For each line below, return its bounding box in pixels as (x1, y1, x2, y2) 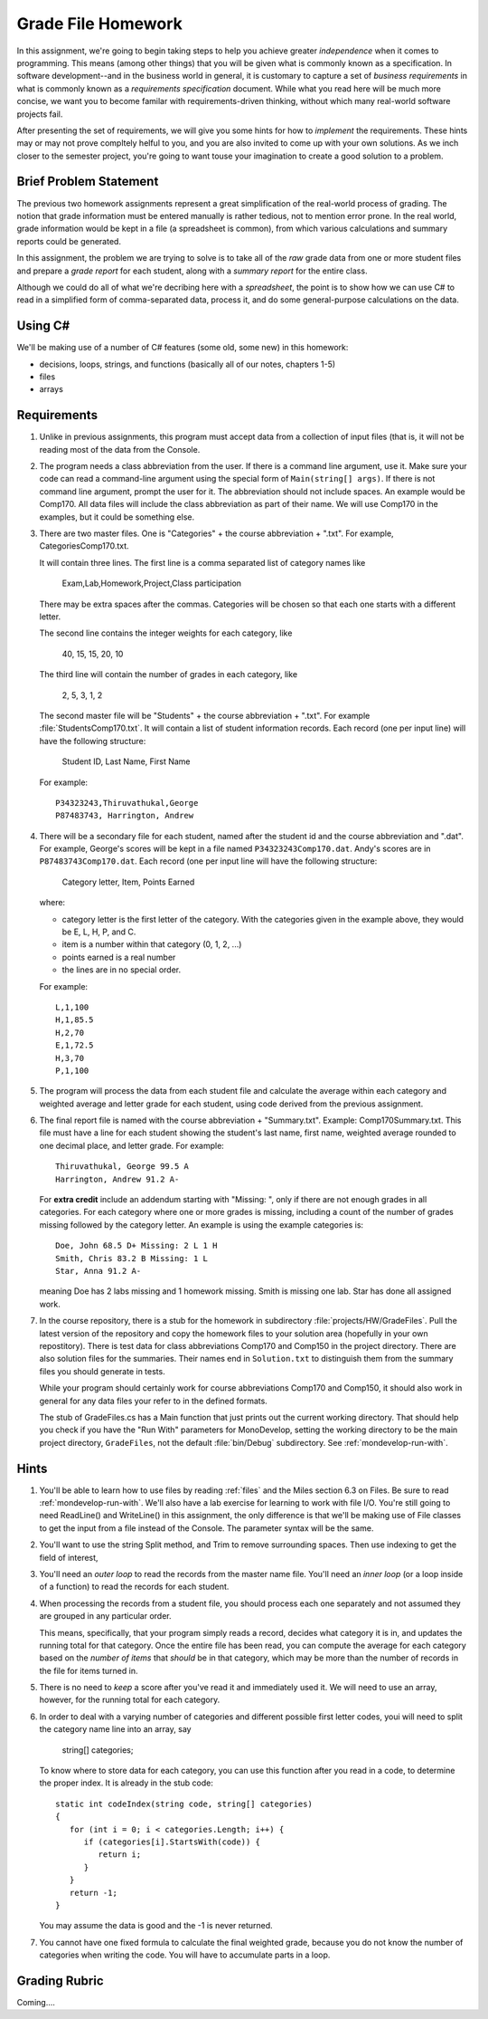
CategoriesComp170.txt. (39, 541, 130, 551)
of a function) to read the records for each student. (39, 1581, 230, 1593)
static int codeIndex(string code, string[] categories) (55, 1798, 314, 1809)
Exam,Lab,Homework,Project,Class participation (61, 578, 242, 588)
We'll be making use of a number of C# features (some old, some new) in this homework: (16, 342, 349, 353)
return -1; (69, 1888, 117, 1898)
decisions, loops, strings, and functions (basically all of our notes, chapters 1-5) (39, 359, 336, 369)
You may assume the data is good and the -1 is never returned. (39, 1920, 273, 1931)
